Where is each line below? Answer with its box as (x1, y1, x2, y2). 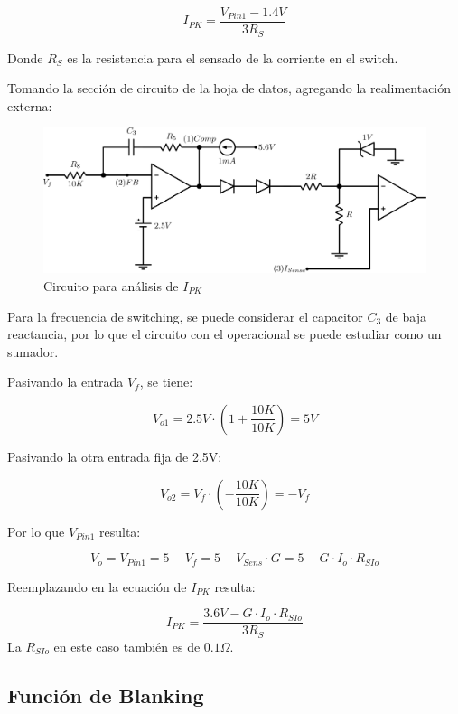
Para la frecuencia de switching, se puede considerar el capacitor (7, 306, 363, 325)
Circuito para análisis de (43, 276, 179, 295)
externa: (7, 96, 52, 115)
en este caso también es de (53, 636, 201, 655)
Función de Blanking (7, 681, 204, 709)
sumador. (7, 342, 59, 361)
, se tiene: (139, 372, 193, 391)
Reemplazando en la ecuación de (7, 577, 187, 596)
